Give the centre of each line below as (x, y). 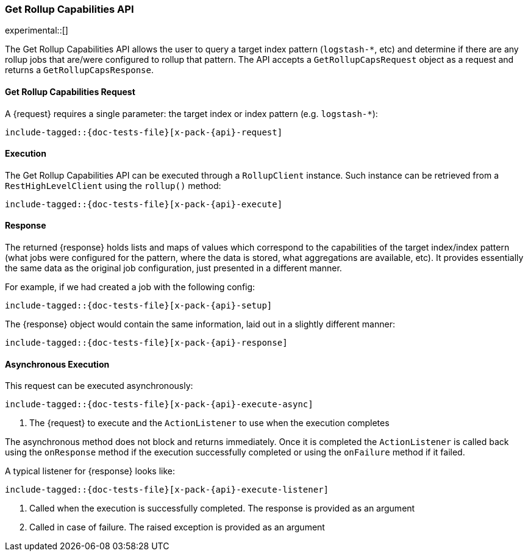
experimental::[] (37, 30)
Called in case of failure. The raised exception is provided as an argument (177, 527)
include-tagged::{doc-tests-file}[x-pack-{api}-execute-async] (159, 405)
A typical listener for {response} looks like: (90, 471)
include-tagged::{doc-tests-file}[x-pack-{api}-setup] (139, 306)
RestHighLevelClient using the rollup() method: (113, 185)
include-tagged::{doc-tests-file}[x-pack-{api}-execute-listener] (167, 490)
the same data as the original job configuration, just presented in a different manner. (173, 268)
